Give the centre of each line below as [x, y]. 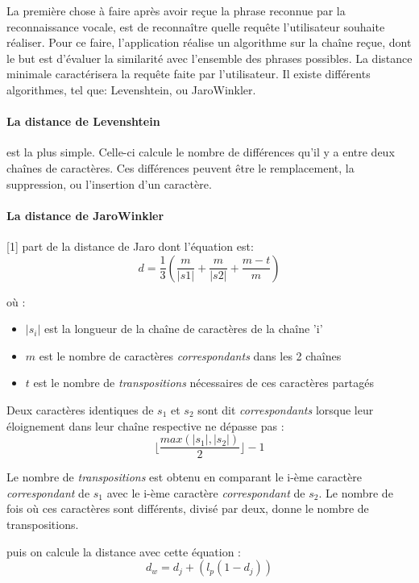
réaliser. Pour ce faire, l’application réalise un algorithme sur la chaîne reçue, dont [209, 42]
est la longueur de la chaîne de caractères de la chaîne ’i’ [183, 329]
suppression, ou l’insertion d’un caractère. [109, 183]
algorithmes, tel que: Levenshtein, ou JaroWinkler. [131, 89]
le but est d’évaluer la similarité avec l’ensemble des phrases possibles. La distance [209, 58]
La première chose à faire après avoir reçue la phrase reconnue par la [176, 10]
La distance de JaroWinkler [85, 215]
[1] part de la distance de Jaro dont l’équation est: [130, 246]
